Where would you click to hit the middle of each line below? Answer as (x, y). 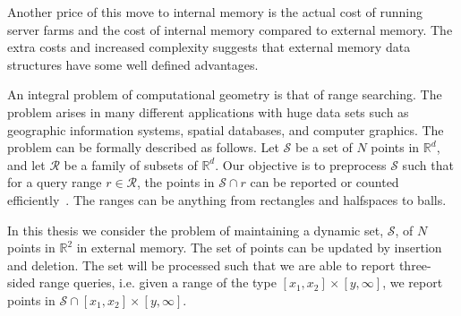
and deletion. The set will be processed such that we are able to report (201, 265)
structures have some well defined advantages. (133, 64)
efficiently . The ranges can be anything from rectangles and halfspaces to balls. (227, 199)
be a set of (324, 147)
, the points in (176, 182)
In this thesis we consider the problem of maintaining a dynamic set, (196, 230)
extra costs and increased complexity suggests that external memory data (209, 47)
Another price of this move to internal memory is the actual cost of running (215, 12)
